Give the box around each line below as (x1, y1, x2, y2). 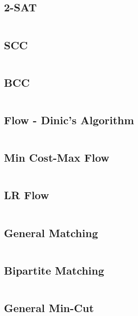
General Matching (4, 225, 98, 240)
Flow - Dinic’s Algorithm (4, 112, 134, 127)
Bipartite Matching (4, 262, 104, 278)
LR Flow (4, 187, 49, 203)
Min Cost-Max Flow (4, 150, 109, 165)
